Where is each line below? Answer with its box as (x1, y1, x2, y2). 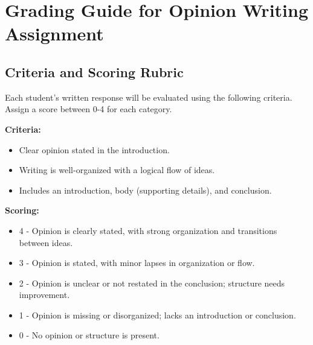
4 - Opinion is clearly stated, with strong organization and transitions (19, 224, 277, 236)
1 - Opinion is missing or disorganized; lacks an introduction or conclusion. (19, 308, 296, 321)
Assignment (5, 21, 104, 46)
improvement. (19, 288, 70, 301)
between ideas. (19, 236, 73, 248)
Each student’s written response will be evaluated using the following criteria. (5, 90, 292, 103)
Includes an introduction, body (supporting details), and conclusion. (19, 183, 272, 196)
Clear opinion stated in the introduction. (19, 143, 170, 156)
